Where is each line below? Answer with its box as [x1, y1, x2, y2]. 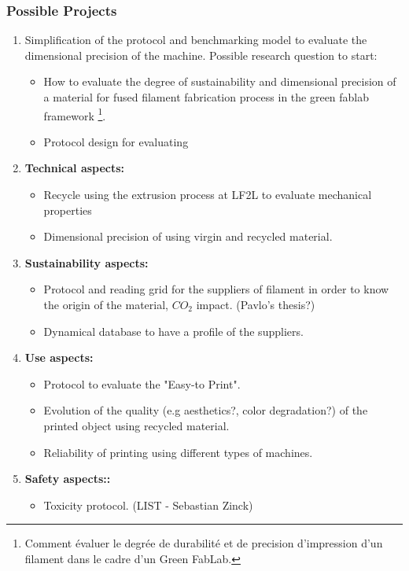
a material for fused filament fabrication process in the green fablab [43, 89, 370, 105]
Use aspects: [24, 349, 94, 366]
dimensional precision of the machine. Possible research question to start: [24, 46, 378, 63]
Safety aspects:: [24, 470, 111, 487]
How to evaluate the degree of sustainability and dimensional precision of [43, 73, 396, 90]
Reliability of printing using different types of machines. [43, 444, 313, 460]
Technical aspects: [24, 160, 125, 176]
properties [43, 201, 92, 218]
